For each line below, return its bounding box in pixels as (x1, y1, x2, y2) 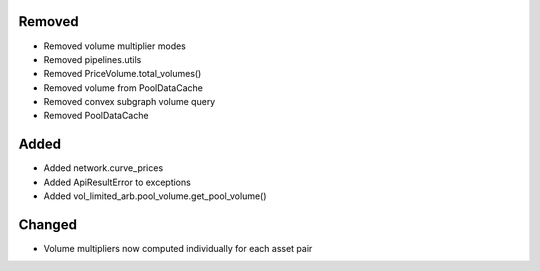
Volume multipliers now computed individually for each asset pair (43, 243, 313, 255)
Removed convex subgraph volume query (43, 96, 216, 108)
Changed (18, 216, 77, 233)
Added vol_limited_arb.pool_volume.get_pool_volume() (43, 190, 267, 202)
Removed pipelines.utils (43, 53, 142, 65)
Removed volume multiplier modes (43, 40, 187, 52)
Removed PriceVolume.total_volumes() (43, 68, 202, 80)
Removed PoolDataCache (43, 110, 149, 122)
